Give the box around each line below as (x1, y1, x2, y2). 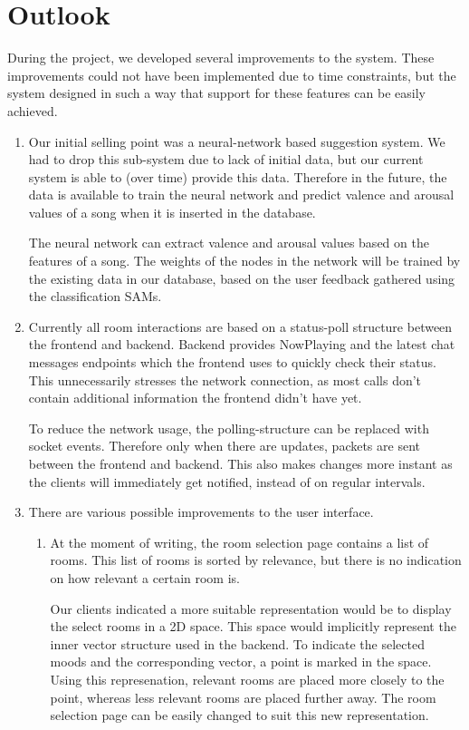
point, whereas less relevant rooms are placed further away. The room (50, 687, 436, 706)
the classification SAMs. (28, 287, 162, 306)
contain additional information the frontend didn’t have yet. (28, 388, 362, 407)
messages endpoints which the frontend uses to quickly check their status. (28, 353, 437, 372)
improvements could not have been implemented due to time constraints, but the (7, 65, 456, 84)
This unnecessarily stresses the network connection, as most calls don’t (28, 370, 422, 389)
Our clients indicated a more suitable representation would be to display (50, 599, 452, 618)
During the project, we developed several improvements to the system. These (7, 48, 435, 67)
